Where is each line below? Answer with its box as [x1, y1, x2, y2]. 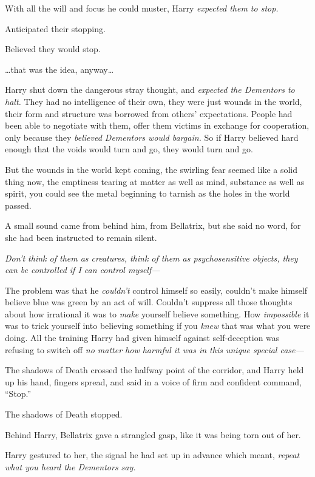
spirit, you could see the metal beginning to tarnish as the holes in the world [5, 187, 290, 200]
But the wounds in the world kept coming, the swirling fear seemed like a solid [5, 163, 298, 175]
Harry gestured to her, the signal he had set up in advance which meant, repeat [5, 448, 300, 461]
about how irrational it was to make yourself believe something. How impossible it [5, 307, 310, 320]
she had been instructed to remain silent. [5, 231, 157, 243]
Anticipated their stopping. [5, 22, 106, 35]
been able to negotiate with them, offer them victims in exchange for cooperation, [5, 119, 310, 132]
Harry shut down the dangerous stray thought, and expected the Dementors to [5, 83, 295, 96]
